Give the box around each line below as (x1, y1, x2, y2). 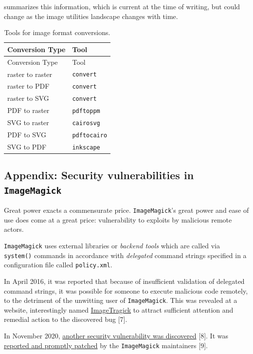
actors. (4, 224, 24, 234)
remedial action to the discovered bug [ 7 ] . (4, 314, 127, 324)
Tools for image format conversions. (4, 27, 110, 37)
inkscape (72, 144, 100, 151)
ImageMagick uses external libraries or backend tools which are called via (4, 241, 220, 251)
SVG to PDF (7, 141, 47, 151)
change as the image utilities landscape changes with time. (4, 11, 178, 21)
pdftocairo (72, 132, 108, 139)
